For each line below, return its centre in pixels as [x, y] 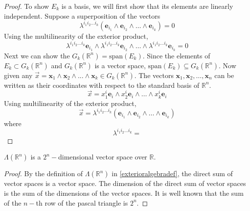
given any [18, 75]
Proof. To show [27, 6]
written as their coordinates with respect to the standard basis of [102, 85]
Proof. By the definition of [44, 173]
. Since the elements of [176, 55]
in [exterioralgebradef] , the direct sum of [172, 173]
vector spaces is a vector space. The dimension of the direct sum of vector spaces [125, 183]
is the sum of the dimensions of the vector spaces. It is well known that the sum [124, 193]
